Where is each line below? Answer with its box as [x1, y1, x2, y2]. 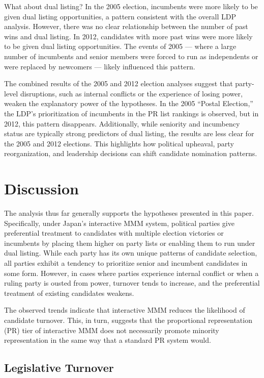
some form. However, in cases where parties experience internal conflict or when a [4, 267, 259, 278]
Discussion [4, 178, 79, 199]
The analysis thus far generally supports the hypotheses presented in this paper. [4, 208, 254, 218]
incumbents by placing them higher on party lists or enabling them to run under [4, 237, 255, 248]
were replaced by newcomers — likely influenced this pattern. [4, 61, 195, 71]
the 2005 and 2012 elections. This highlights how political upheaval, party [4, 138, 234, 148]
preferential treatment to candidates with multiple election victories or [4, 228, 224, 238]
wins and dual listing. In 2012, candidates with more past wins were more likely [4, 31, 253, 41]
